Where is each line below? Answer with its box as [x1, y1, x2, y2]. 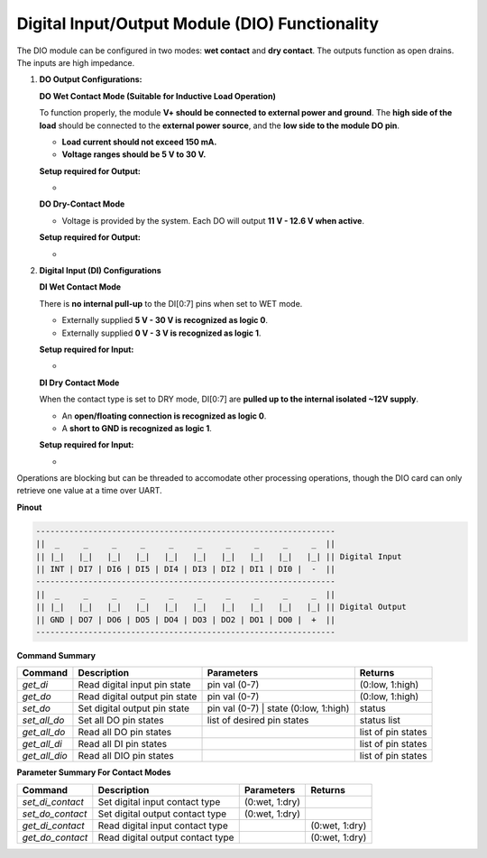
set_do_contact [22, 807, 87, 820]
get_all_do [22, 726, 66, 739]
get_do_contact [22, 831, 88, 844]
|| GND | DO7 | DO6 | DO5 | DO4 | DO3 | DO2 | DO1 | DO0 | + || [35, 614, 335, 624]
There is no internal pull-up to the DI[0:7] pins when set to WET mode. [39, 298, 303, 309]
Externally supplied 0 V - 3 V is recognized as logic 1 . [61, 328, 262, 338]
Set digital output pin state [78, 702, 189, 715]
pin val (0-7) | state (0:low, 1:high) [207, 702, 350, 715]
